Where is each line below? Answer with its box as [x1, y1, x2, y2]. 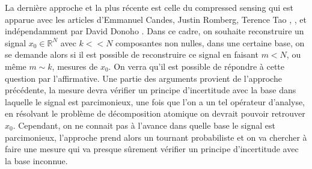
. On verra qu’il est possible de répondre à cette [108, 60, 285, 72]
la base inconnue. [5, 154, 68, 167]
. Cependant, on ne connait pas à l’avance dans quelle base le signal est [13, 118, 275, 131]
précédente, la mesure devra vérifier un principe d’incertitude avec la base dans [5, 84, 296, 96]
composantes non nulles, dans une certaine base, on [115, 36, 305, 49]
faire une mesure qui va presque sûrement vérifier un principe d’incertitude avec [5, 143, 299, 155]
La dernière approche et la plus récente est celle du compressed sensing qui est [5, 1, 293, 13]
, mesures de [52, 60, 98, 72]
